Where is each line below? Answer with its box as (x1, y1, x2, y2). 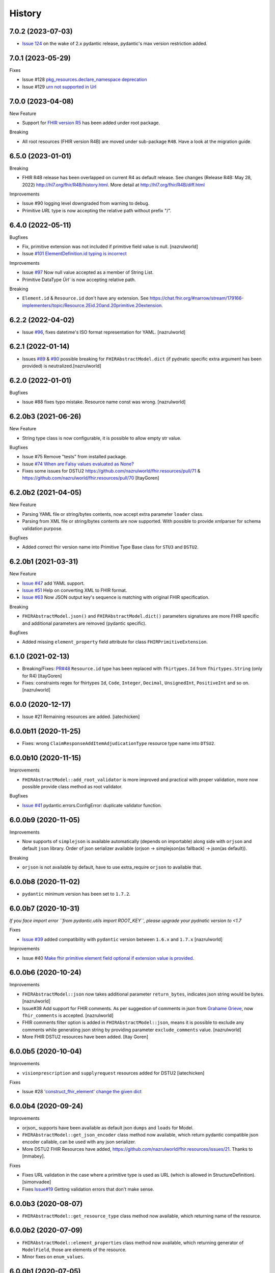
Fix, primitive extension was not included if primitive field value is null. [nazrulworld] (22, 243, 198, 250)
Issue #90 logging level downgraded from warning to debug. (22, 200, 150, 206)
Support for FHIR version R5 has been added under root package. (22, 120, 160, 126)
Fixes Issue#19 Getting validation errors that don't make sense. (22, 1186, 154, 1192)
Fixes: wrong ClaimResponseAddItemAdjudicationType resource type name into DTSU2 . (22, 740, 216, 746)
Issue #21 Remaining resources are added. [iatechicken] (22, 713, 140, 720)
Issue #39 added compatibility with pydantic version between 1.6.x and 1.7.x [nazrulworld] (22, 936, 223, 942)
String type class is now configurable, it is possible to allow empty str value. (22, 435, 182, 441)
